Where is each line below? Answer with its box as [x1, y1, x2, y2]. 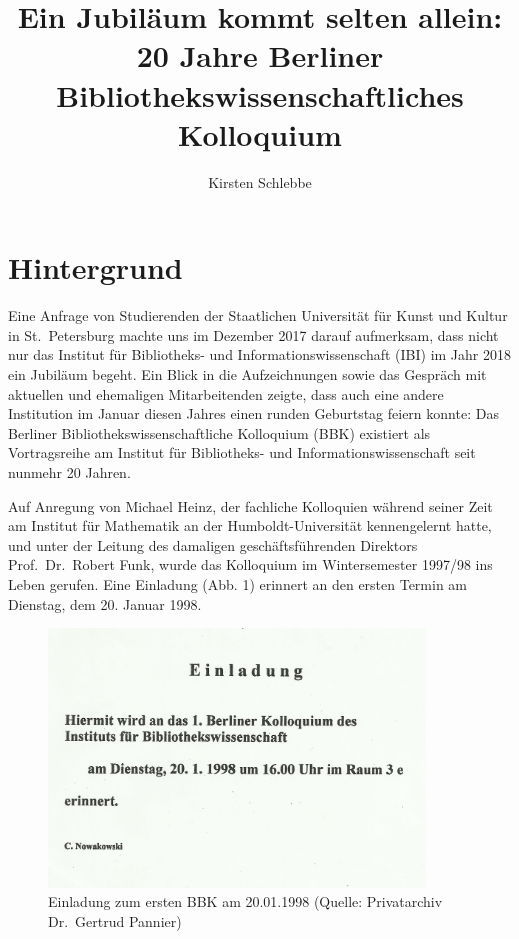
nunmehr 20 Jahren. [8, 461, 131, 482]
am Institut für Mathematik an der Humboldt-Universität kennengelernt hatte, [8, 515, 492, 536]
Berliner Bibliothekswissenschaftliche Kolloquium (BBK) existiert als [8, 422, 431, 443]
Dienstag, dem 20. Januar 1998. [8, 593, 202, 614]
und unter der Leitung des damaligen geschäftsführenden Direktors [8, 534, 418, 555]
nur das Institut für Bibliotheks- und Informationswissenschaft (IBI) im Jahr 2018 [8, 344, 511, 365]
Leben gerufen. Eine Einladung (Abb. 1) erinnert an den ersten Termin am [8, 573, 468, 594]
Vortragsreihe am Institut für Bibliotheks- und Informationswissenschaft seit [8, 442, 476, 463]
